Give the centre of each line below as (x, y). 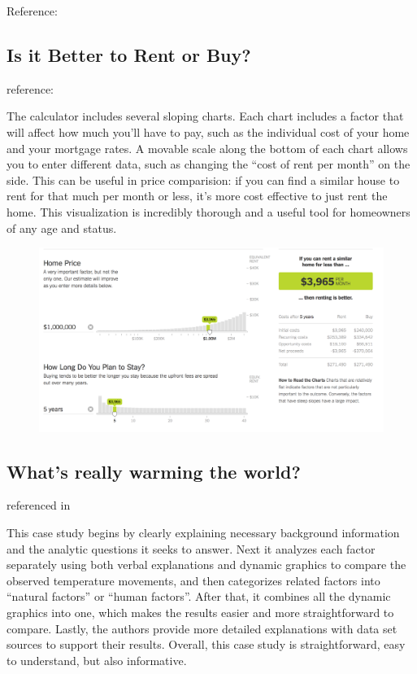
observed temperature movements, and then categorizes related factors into (193, 580)
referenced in (39, 505)
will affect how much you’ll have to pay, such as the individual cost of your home (208, 131)
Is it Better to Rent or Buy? (129, 54)
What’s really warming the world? (154, 471)
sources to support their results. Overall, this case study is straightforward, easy (206, 644)
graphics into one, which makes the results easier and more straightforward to (200, 612)
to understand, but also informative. (97, 660)
